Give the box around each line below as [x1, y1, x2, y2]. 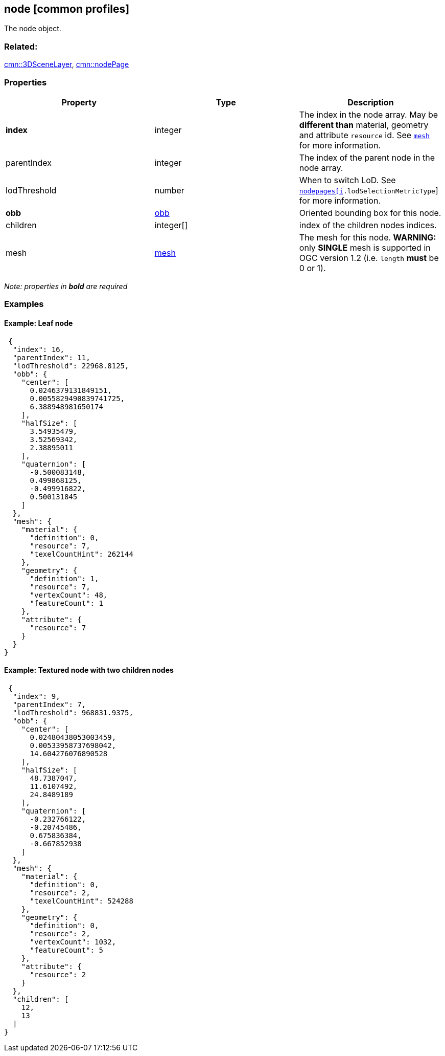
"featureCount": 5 [30, 945, 103, 954]
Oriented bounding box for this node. [299, 207, 441, 218]
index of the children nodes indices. [299, 219, 437, 230]
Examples [4, 299, 44, 310]
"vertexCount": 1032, [30, 937, 116, 946]
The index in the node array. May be [299, 109, 438, 120]
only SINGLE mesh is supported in [299, 242, 431, 253]
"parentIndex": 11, [12, 353, 90, 362]
